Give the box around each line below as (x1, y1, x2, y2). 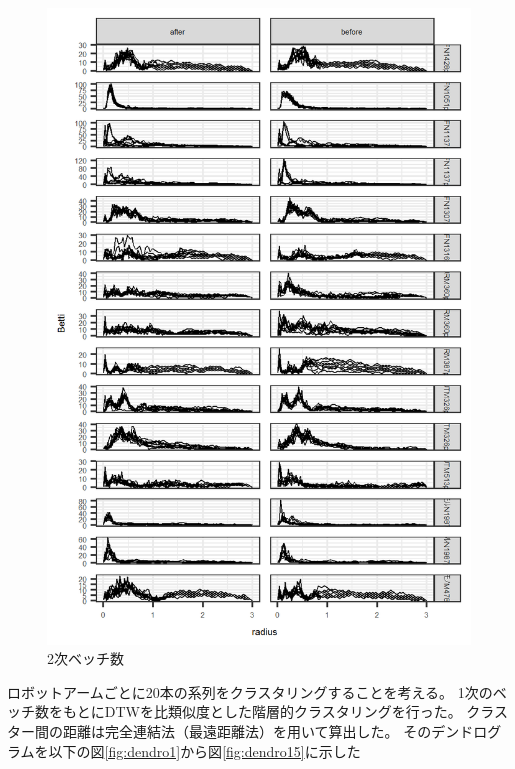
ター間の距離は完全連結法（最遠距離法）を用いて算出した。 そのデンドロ (7, 720, 488, 741)
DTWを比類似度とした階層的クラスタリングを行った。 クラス (104, 701, 509, 722)
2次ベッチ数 (47, 648, 124, 669)
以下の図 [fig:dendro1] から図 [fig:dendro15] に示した (48, 740, 361, 761)
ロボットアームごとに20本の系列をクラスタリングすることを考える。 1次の (7, 681, 493, 702)
